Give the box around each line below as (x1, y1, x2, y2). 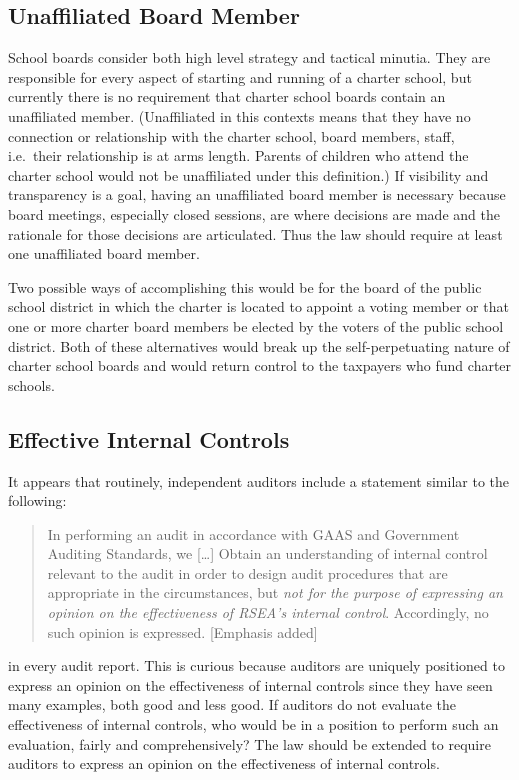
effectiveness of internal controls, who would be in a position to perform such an (8, 714, 499, 735)
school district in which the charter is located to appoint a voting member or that (8, 296, 509, 317)
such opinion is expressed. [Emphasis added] (47, 621, 318, 642)
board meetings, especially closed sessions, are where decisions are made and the (8, 203, 500, 224)
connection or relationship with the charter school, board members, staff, (8, 125, 455, 146)
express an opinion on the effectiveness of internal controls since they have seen (8, 674, 493, 695)
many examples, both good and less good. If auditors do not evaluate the (8, 694, 456, 715)
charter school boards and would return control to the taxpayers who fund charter (8, 355, 512, 376)
